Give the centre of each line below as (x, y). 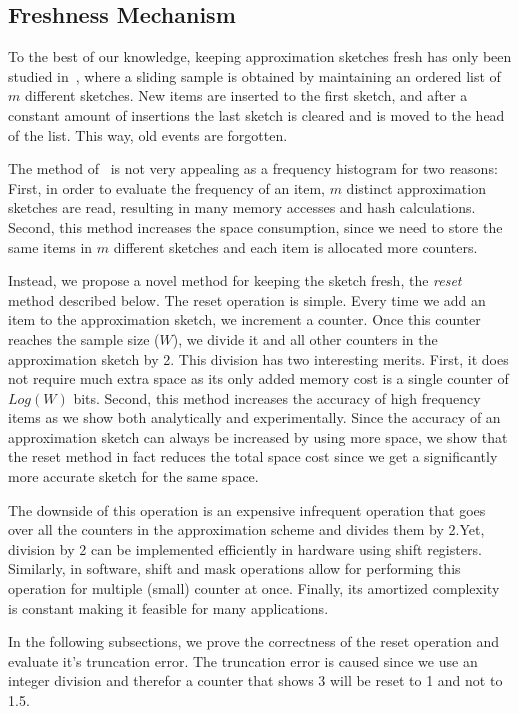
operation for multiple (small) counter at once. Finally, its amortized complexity (254, 588)
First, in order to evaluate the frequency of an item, (166, 187)
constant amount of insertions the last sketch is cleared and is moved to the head (256, 114)
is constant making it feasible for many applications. (168, 607)
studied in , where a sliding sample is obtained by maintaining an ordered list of (254, 75)
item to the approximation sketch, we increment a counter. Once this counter (244, 319)
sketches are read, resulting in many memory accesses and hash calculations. (242, 207)
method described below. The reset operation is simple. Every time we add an (247, 299)
